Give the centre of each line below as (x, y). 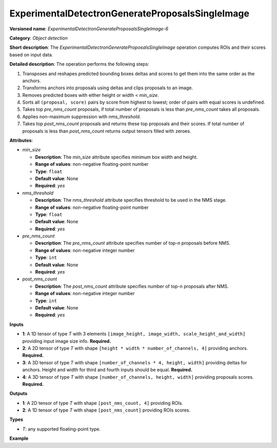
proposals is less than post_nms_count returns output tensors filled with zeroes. (107, 131)
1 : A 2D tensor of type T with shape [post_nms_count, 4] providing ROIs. (103, 403)
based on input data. (31, 54)
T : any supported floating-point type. (62, 429)
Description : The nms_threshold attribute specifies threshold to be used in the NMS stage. (131, 200)
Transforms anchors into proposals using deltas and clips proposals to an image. (108, 88)
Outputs (18, 394)
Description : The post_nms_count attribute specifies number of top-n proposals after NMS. (132, 286)
